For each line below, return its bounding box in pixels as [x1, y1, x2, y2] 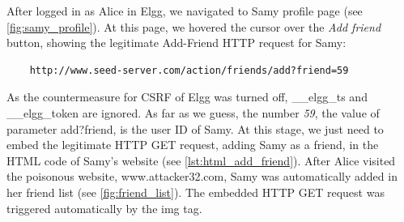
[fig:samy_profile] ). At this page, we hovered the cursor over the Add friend [6, 18, 381, 35]
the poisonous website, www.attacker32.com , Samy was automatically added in [6, 168, 398, 185]
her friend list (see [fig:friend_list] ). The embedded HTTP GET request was [6, 183, 385, 200]
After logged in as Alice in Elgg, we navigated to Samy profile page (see [6, 2, 363, 19]
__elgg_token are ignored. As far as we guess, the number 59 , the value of [6, 104, 380, 121]
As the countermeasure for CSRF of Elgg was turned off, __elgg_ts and [6, 88, 368, 105]
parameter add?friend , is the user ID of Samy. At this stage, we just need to [6, 120, 384, 137]
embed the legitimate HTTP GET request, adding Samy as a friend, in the [6, 136, 379, 153]
